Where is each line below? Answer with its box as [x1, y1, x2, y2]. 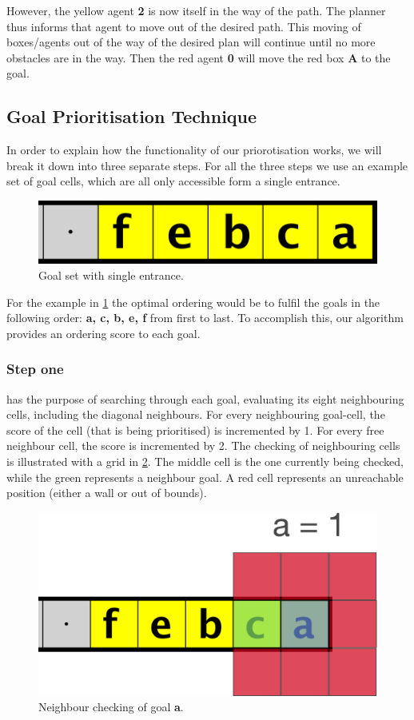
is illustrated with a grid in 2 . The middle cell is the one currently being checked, [6, 453, 404, 470]
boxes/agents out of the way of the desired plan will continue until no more [6, 34, 376, 50]
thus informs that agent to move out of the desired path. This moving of [6, 18, 361, 34]
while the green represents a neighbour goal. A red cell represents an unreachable [6, 468, 404, 485]
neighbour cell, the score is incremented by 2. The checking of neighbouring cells [6, 437, 400, 454]
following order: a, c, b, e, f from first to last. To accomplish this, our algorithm [6, 309, 404, 326]
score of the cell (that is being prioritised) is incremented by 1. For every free [6, 421, 384, 438]
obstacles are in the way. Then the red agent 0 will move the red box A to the [6, 49, 391, 66]
